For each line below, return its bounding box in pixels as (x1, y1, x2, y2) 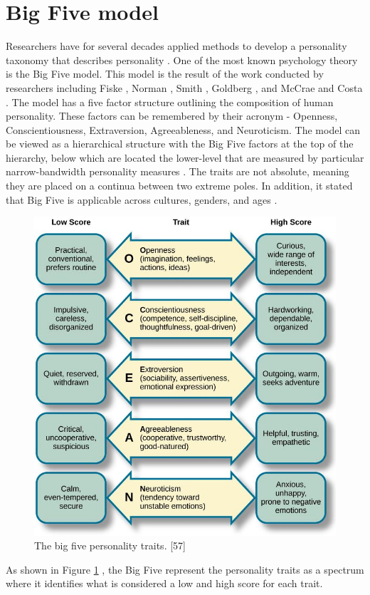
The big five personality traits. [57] (34, 538, 186, 553)
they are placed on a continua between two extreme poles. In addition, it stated (6, 178, 353, 193)
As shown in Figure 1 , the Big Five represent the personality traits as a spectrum (6, 562, 364, 576)
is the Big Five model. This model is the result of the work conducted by (6, 66, 324, 81)
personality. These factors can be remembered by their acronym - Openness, (6, 108, 338, 123)
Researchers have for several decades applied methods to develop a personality (6, 38, 347, 53)
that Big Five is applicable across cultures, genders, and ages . (6, 192, 277, 207)
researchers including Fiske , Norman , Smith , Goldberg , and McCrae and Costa (6, 80, 363, 95)
